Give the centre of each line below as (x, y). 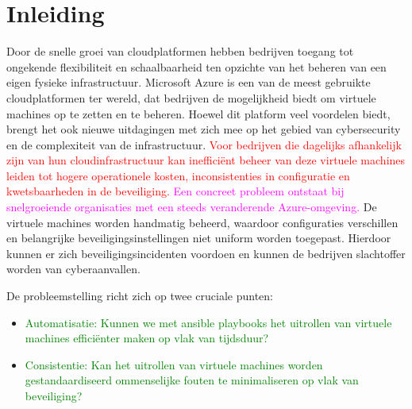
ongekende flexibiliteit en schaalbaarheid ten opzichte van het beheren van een (196, 66)
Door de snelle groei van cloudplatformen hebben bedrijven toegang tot (180, 51)
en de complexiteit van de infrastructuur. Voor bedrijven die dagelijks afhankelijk (204, 144)
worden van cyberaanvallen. (73, 269)
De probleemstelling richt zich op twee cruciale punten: (140, 296)
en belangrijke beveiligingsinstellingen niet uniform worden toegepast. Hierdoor (199, 238)
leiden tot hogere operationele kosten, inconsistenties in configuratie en (178, 175)
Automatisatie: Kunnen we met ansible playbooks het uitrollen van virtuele (208, 322)
